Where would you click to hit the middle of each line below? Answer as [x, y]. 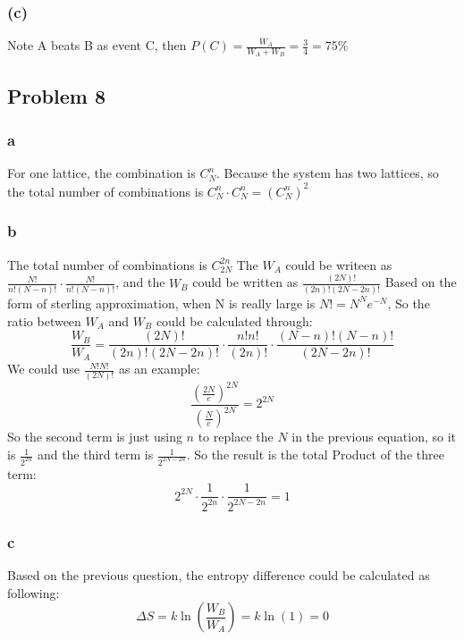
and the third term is [95, 455]
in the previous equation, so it [374, 437]
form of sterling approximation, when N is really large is [161, 303]
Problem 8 [56, 95]
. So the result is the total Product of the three [315, 455]
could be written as [245, 282]
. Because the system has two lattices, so [328, 173]
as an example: [159, 369]
